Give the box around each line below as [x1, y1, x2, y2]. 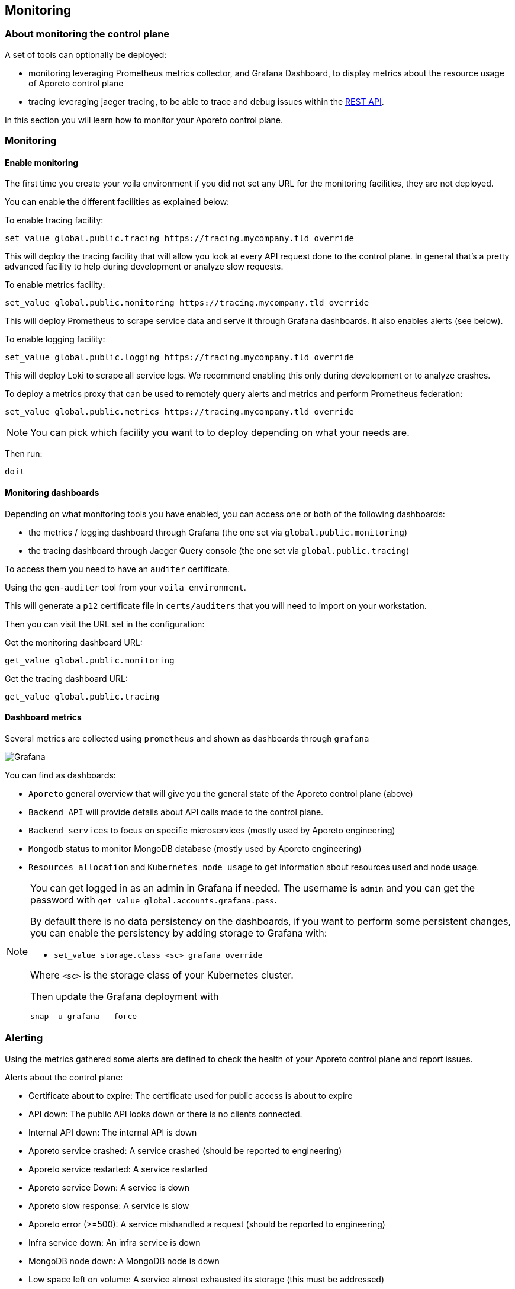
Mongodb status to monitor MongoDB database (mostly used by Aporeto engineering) [28, 843, 362, 854]
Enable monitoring [5, 157, 79, 168]
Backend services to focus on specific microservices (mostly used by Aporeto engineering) [28, 825, 395, 835]
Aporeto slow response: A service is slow [28, 1200, 189, 1211]
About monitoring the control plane [5, 28, 170, 40]
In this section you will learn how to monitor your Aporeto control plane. [5, 114, 284, 125]
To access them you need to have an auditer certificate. [5, 563, 230, 574]
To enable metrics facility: [5, 280, 105, 290]
